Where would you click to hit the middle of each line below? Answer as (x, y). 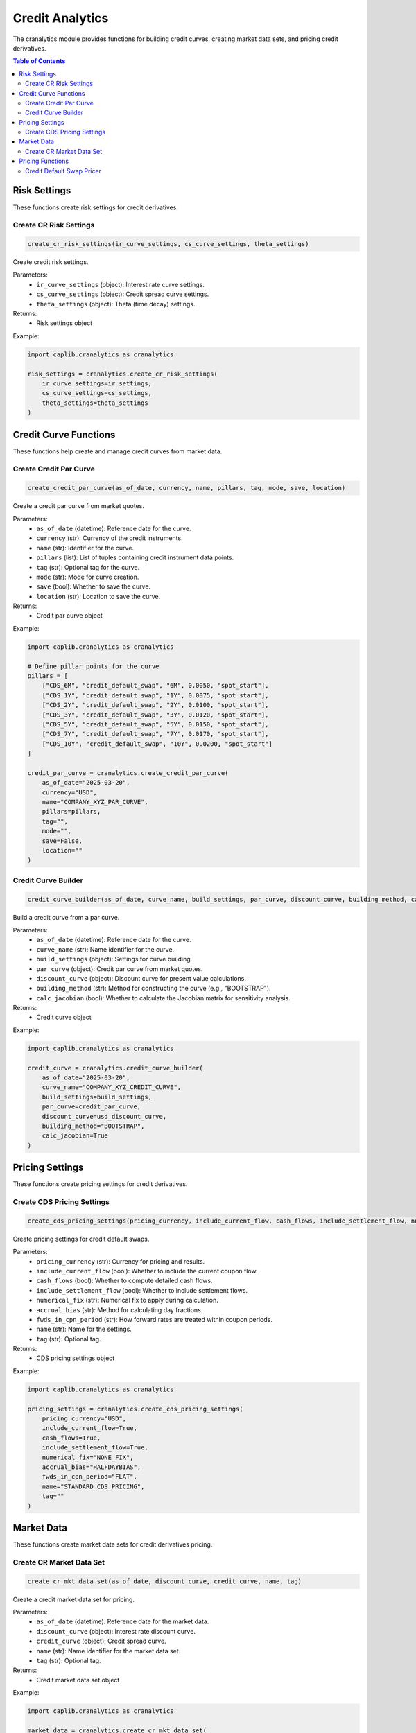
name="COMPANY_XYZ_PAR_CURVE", (95, 802)
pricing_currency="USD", (84, 1419)
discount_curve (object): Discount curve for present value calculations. (141, 978)
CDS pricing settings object (76, 1358)
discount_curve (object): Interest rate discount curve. (116, 1631)
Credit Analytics (61, 18)
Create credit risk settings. (51, 262)
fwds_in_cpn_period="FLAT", (90, 1477)
